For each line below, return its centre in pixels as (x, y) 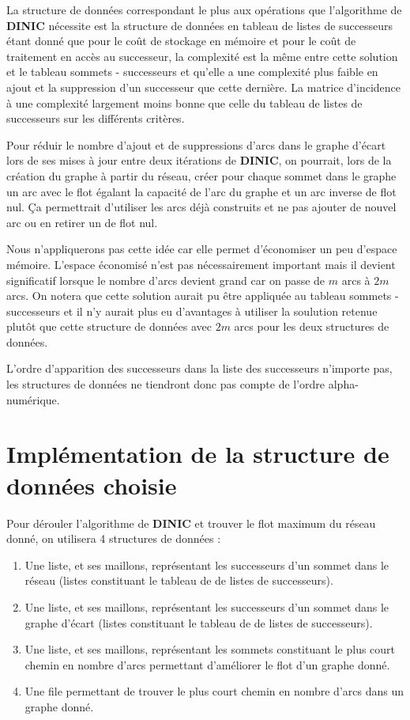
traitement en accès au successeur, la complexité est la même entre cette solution (202, 56)
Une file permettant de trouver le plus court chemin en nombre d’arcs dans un (214, 691)
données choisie (92, 485)
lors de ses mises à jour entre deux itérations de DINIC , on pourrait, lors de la (199, 160)
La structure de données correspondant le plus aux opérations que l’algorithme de (204, 9)
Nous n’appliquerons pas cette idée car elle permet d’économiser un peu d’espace (202, 249)
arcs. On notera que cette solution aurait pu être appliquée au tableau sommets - (203, 296)
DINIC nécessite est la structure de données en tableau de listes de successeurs (200, 25)
